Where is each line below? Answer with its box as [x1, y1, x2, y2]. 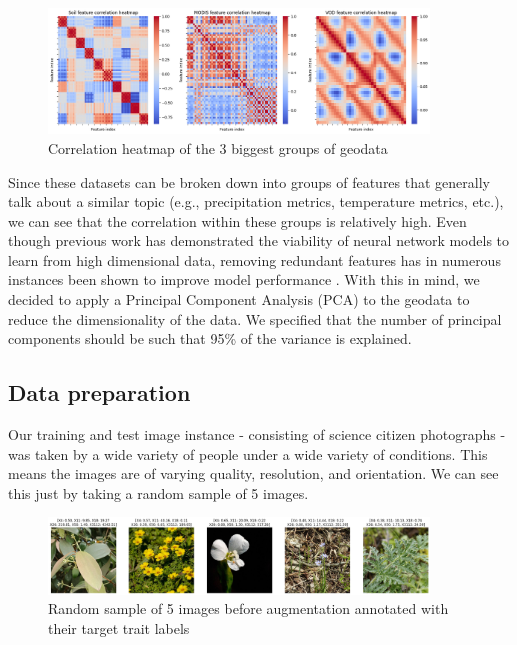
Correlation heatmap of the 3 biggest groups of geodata [48, 137, 388, 158]
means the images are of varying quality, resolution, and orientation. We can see [8, 463, 499, 484]
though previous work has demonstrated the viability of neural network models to [8, 230, 510, 251]
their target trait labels [48, 617, 190, 638]
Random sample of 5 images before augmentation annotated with [48, 598, 449, 619]
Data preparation [8, 377, 191, 408]
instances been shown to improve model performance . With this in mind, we [8, 269, 480, 290]
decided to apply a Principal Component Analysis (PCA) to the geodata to [8, 289, 470, 310]
